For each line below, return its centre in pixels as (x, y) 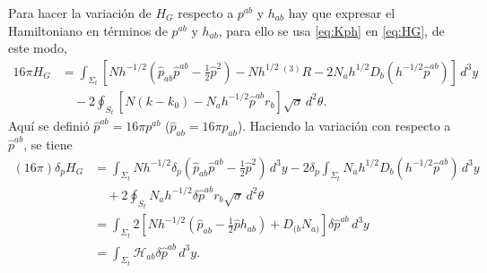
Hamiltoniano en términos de (88, 30)
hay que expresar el (342, 13)
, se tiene (48, 145)
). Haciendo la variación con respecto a (344, 126)
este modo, (38, 48)
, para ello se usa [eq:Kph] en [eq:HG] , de (331, 30)
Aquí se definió (49, 126)
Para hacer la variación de (80, 13)
